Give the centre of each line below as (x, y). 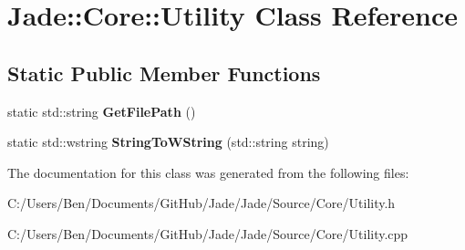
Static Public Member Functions (164, 73)
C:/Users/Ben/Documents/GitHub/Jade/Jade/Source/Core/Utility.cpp (208, 233)
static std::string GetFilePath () (102, 111)
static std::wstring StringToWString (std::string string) (168, 142)
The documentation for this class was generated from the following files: (208, 172)
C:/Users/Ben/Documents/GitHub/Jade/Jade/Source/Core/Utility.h (201, 203)
